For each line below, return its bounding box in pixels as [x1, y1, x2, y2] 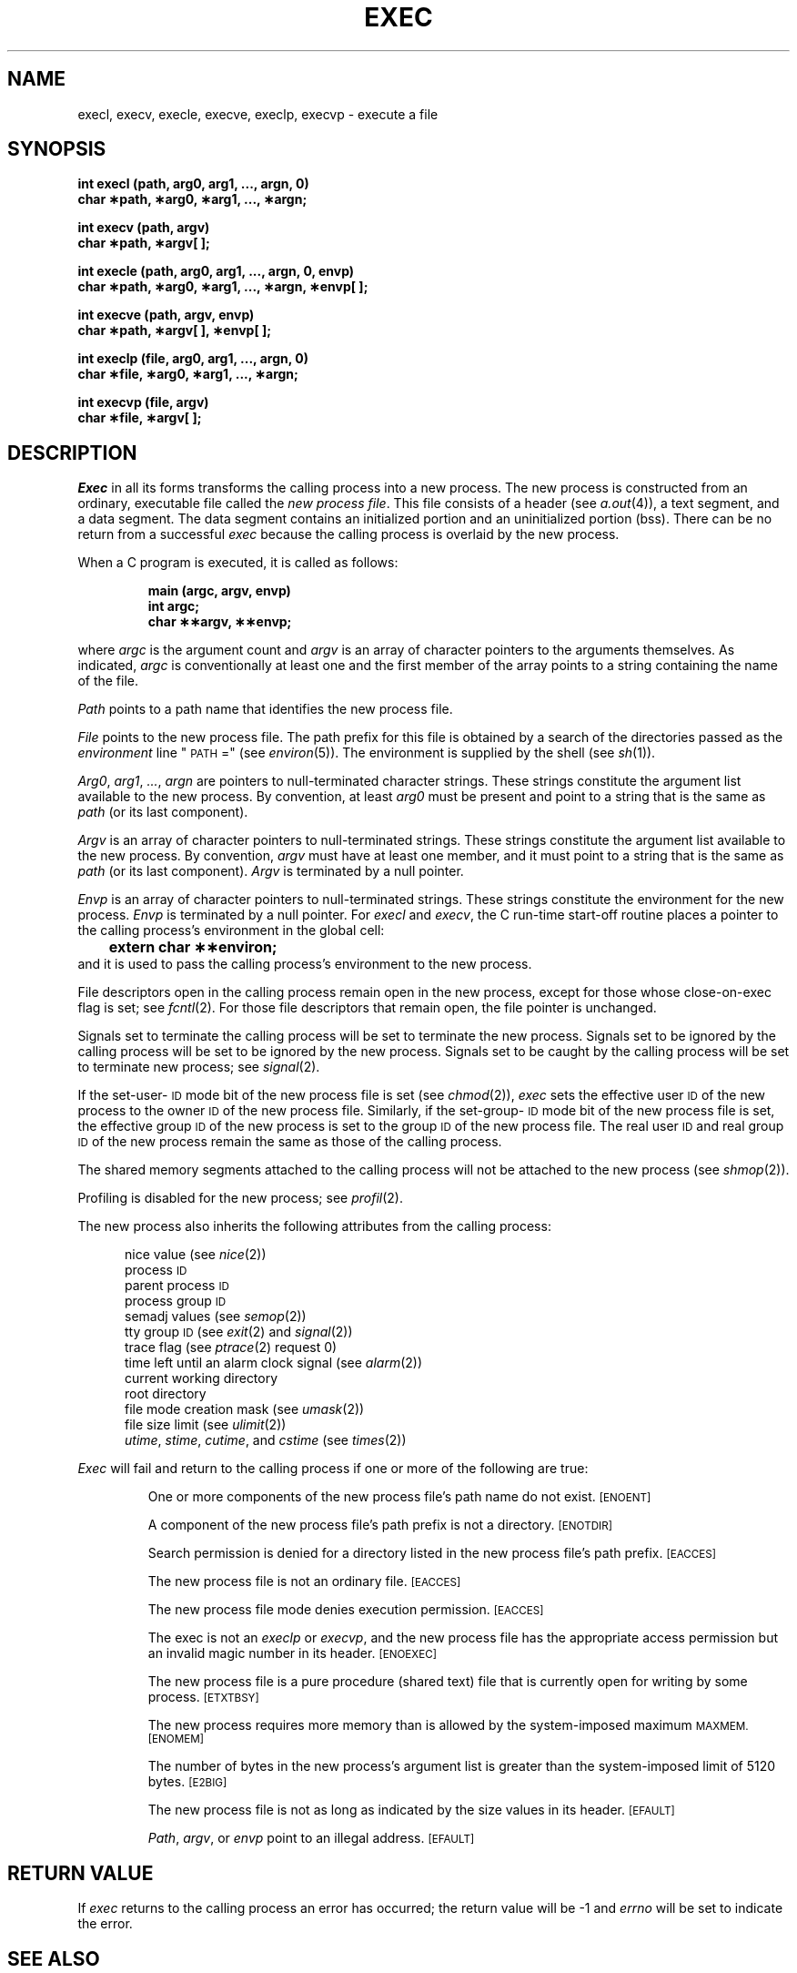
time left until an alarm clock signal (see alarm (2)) [125, 1355, 423, 1371]
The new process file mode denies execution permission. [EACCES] [147, 1602, 544, 1618]
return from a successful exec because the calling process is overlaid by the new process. [77, 526, 620, 543]
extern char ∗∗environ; [108, 938, 277, 957]
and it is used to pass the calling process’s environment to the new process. [77, 956, 532, 972]
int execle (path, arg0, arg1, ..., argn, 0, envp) [77, 263, 355, 280]
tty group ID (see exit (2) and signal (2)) [125, 1324, 353, 1340]
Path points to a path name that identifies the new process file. [77, 701, 453, 717]
